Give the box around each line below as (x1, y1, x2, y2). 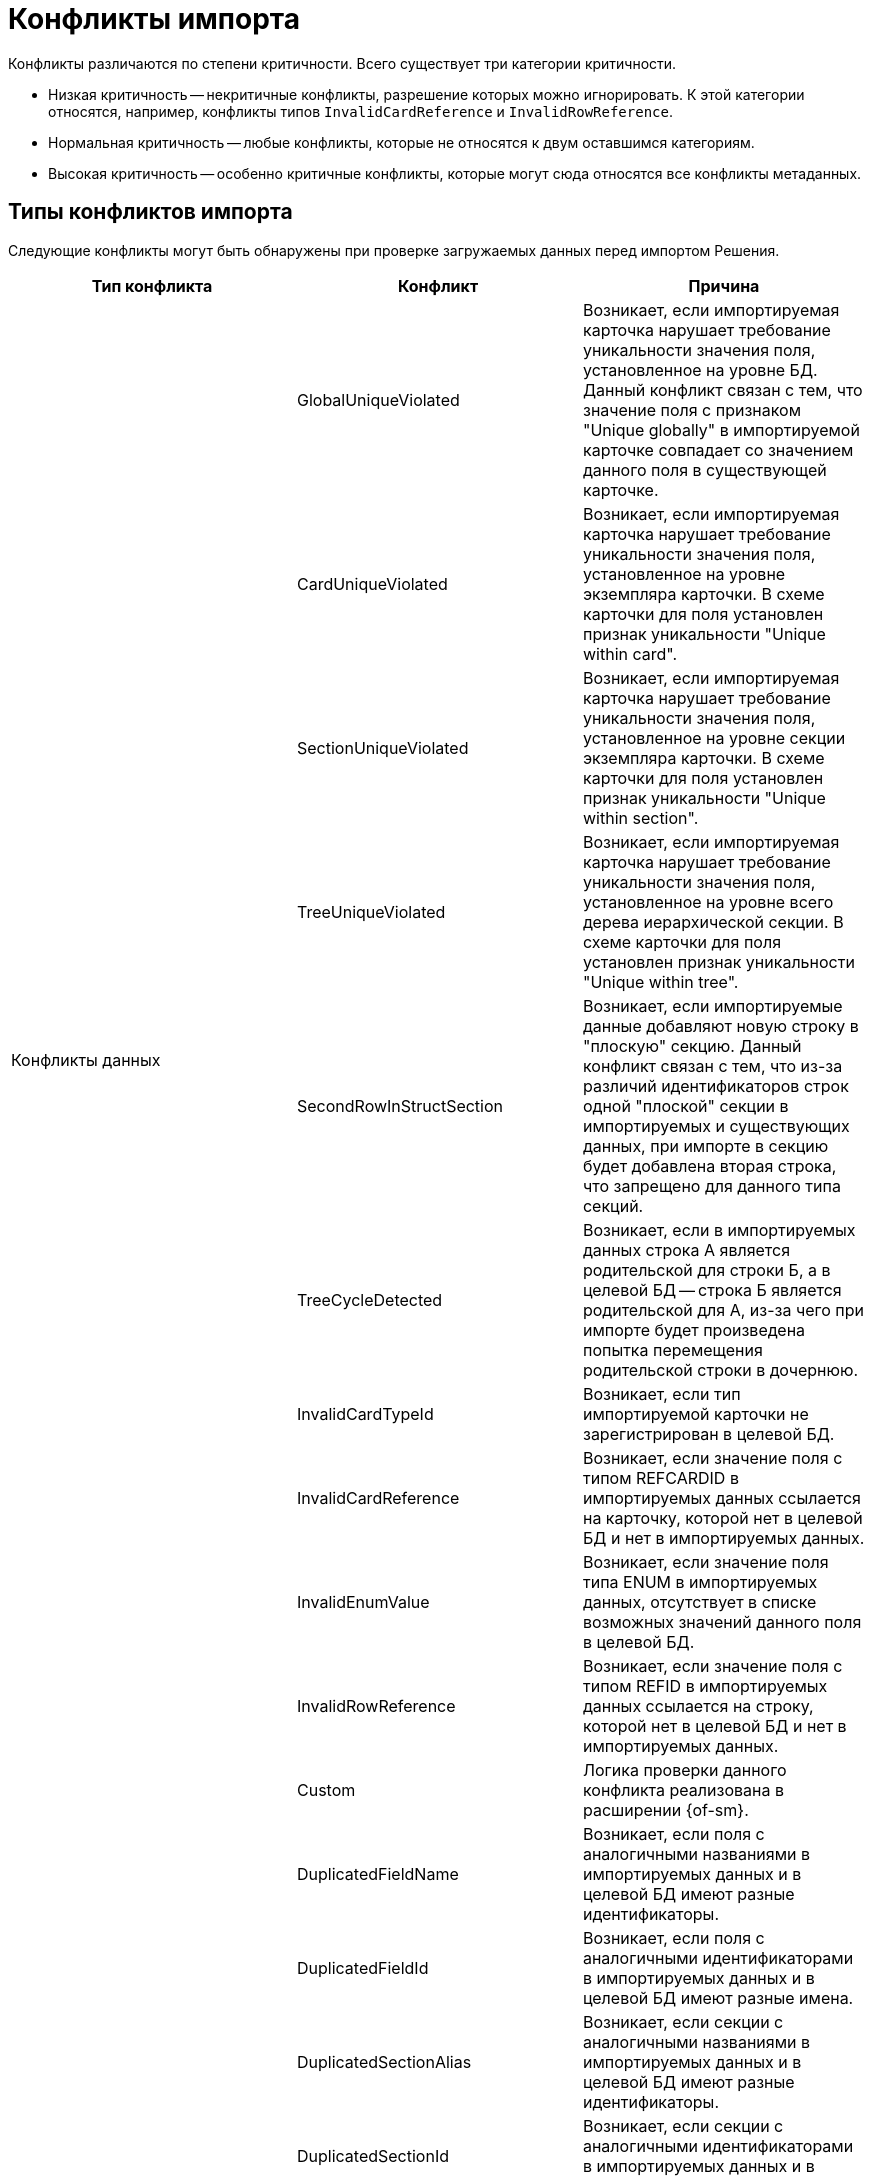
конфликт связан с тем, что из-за (582, 1055, 843, 1076)
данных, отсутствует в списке (582, 1591, 817, 1612)
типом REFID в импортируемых (582, 1675, 828, 1696)
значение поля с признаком (582, 399, 801, 420)
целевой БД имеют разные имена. (582, 1987, 854, 2008)
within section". (582, 807, 699, 828)
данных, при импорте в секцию (582, 1135, 829, 1156)
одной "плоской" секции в (582, 1095, 789, 1116)
